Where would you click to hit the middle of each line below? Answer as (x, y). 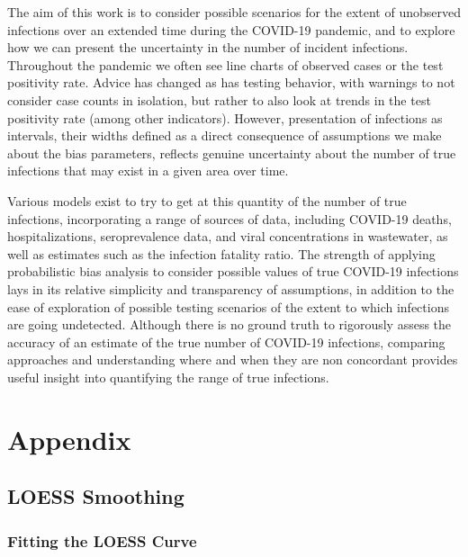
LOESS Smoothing (96, 496)
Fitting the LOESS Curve (102, 540)
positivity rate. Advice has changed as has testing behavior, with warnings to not (231, 82)
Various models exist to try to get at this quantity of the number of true (207, 200)
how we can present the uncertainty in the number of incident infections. (208, 47)
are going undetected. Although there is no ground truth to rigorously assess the (229, 324)
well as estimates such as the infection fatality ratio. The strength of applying (221, 253)
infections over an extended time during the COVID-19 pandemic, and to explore (231, 29)
